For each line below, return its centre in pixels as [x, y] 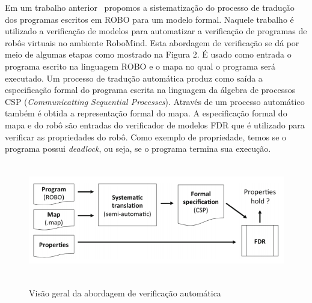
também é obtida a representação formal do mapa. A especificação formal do [146, 113]
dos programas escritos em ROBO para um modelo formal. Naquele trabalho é [149, 19]
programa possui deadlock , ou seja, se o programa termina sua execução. [138, 148]
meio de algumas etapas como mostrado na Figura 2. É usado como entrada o [148, 54]
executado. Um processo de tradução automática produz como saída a [134, 78]
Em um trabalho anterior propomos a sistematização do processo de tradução [150, 7]
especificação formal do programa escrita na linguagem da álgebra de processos [150, 90]
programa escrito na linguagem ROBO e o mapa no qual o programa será [140, 66]
